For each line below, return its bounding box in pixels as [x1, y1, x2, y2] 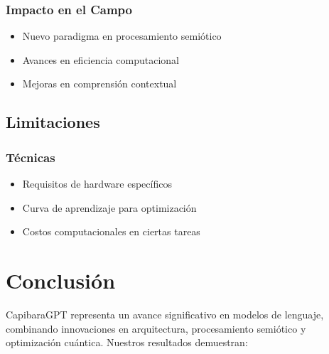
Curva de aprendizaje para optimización [22, 200, 197, 215]
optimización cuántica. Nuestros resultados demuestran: [6, 335, 248, 350]
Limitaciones [6, 111, 100, 133]
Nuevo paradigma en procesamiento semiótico [22, 28, 222, 43]
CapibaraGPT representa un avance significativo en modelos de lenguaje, [6, 306, 324, 321]
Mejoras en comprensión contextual [22, 76, 177, 91]
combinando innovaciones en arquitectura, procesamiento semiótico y [6, 321, 306, 336]
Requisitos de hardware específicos [22, 176, 172, 191]
